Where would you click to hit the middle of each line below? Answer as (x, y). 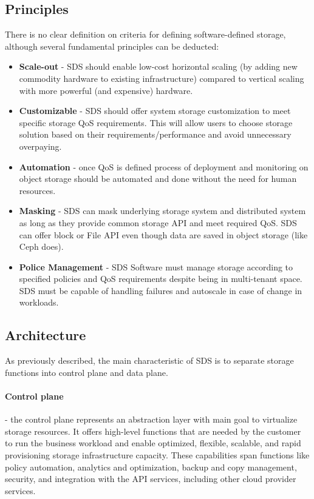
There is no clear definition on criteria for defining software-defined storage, (145, 34)
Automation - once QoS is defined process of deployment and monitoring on (164, 166)
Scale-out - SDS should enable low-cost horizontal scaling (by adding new (158, 66)
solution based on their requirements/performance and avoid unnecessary (155, 134)
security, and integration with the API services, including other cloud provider (151, 479)
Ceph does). (41, 246)
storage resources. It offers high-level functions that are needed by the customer (153, 431)
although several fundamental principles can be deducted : (112, 46)
